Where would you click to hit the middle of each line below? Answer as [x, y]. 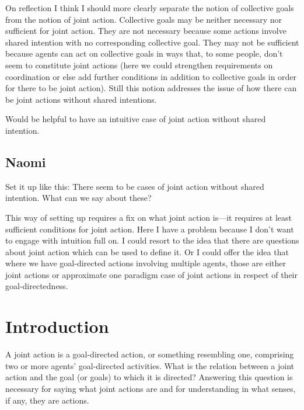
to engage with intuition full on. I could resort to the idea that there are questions [152, 240]
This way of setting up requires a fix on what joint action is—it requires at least [148, 217]
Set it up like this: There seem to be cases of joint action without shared [135, 186]
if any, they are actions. [47, 400]
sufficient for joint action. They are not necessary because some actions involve [146, 31]
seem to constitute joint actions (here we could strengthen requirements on [139, 65]
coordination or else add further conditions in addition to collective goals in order [151, 76]
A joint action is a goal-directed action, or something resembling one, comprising [150, 354]
